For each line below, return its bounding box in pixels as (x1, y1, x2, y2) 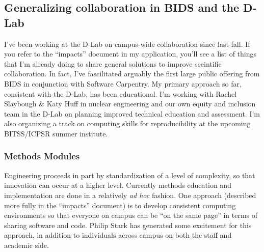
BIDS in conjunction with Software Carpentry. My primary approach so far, (4, 78, 242, 89)
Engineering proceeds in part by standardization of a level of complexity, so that (4, 170, 255, 180)
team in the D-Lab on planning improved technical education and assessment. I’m (4, 108, 260, 119)
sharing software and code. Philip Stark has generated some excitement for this (4, 219, 252, 230)
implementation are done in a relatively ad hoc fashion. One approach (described (4, 189, 256, 200)
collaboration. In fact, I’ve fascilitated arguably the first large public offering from (4, 68, 260, 79)
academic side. (4, 239, 49, 250)
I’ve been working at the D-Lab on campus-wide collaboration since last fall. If (4, 38, 250, 49)
